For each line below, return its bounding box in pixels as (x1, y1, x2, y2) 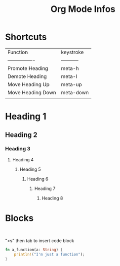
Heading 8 (41, 195, 63, 201)
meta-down (61, 89, 89, 96)
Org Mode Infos (50, 3, 116, 15)
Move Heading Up (7, 81, 50, 88)
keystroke (61, 49, 84, 56)
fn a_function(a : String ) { (5, 247, 63, 252)
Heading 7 (34, 185, 56, 192)
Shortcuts (5, 31, 47, 43)
